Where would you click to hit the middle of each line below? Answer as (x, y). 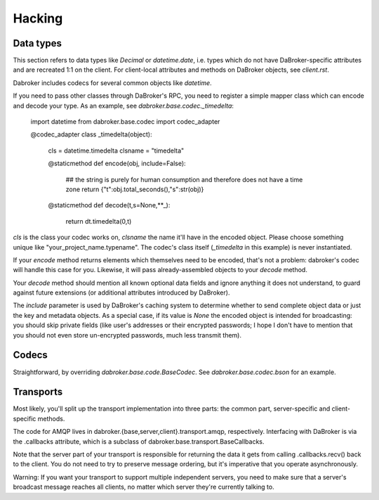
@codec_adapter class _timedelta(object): (91, 134)
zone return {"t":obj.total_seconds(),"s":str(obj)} (135, 189)
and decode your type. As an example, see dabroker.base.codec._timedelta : (124, 105)
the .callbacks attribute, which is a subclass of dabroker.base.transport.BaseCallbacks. (139, 441)
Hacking (38, 18)
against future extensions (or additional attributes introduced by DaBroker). (121, 293)
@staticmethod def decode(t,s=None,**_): (109, 205)
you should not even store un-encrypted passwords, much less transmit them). (127, 335)
